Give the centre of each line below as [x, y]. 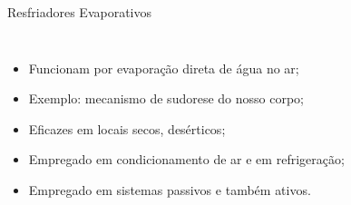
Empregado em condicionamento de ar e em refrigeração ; [186, 159]
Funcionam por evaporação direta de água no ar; [164, 68]
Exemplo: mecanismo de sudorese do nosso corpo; [166, 98]
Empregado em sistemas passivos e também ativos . [170, 189]
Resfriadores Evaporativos [80, 12]
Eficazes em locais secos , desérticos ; [127, 128]
